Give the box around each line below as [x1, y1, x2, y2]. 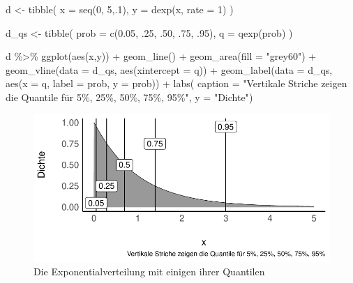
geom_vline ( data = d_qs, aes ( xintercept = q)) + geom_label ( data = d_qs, [6, 62, 333, 77]
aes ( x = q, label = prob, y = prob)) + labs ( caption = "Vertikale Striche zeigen [6, 76, 347, 91]
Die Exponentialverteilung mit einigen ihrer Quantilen [33, 264, 265, 279]
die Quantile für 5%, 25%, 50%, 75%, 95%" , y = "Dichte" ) [6, 89, 253, 104]
